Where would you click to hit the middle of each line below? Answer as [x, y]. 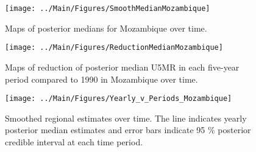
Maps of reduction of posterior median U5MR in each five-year [122, 67]
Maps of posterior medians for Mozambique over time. [106, 28]
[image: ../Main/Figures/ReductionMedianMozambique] [114, 48]
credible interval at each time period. [74, 141]
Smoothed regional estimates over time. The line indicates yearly [126, 118]
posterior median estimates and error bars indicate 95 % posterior [128, 130]
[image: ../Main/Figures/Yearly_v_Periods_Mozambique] [119, 99]
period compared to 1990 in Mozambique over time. [101, 79]
